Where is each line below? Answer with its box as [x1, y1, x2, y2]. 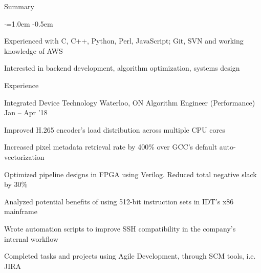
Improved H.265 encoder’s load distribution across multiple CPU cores [4, 124, 225, 135]
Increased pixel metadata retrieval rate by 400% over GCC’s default [4, 141, 217, 152]
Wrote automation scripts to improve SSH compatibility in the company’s [4, 223, 236, 234]
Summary [4, 1, 34, 11]
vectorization [4, 151, 45, 162]
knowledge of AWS [4, 45, 63, 56]
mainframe [4, 206, 37, 217]
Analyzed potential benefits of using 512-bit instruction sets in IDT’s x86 [4, 196, 234, 206]
